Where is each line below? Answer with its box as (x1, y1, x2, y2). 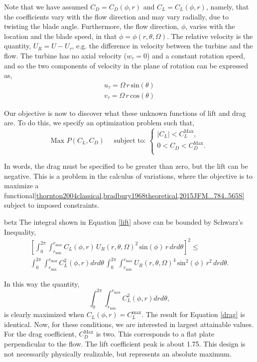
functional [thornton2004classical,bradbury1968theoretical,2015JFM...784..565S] (4, 190, 245, 200)
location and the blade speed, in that (4, 30, 117, 41)
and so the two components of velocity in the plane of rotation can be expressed (4, 60, 248, 70)
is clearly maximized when (4, 309, 85, 320)
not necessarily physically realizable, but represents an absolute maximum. (4, 348, 232, 359)
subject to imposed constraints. (4, 200, 99, 210)
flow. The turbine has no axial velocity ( (4, 50, 127, 60)
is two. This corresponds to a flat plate (96, 329, 215, 339)
